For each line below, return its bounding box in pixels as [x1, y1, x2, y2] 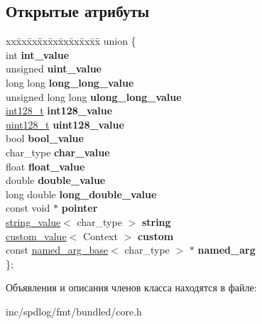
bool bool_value [6, 131, 84, 146]
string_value [6, 214, 61, 229]
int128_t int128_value [6, 103, 113, 118]
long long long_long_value [6, 75, 134, 90]
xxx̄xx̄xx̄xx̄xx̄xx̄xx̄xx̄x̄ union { [6, 33, 136, 48]
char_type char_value [6, 144, 110, 159]
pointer [61, 200, 98, 215]
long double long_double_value [6, 186, 157, 201]
